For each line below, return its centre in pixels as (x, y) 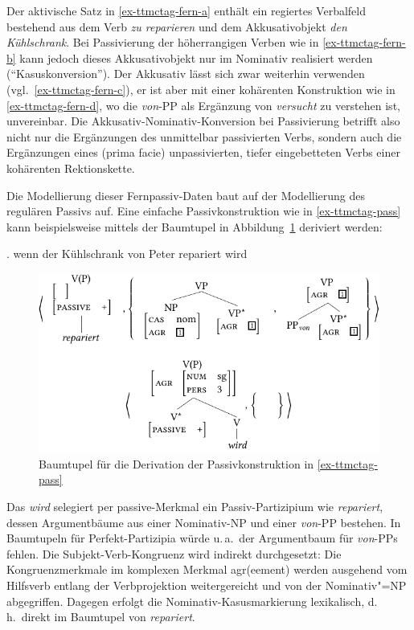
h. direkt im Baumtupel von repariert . (101, 617)
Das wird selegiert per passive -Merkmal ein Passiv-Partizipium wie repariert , (195, 506)
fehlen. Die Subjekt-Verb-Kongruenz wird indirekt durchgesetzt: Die (174, 553)
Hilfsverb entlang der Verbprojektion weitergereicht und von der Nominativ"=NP (207, 585)
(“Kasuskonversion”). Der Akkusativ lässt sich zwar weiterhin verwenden (186, 74)
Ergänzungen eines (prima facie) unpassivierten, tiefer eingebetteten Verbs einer (203, 152)
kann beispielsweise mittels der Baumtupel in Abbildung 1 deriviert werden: (195, 226)
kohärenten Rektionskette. (71, 168)
